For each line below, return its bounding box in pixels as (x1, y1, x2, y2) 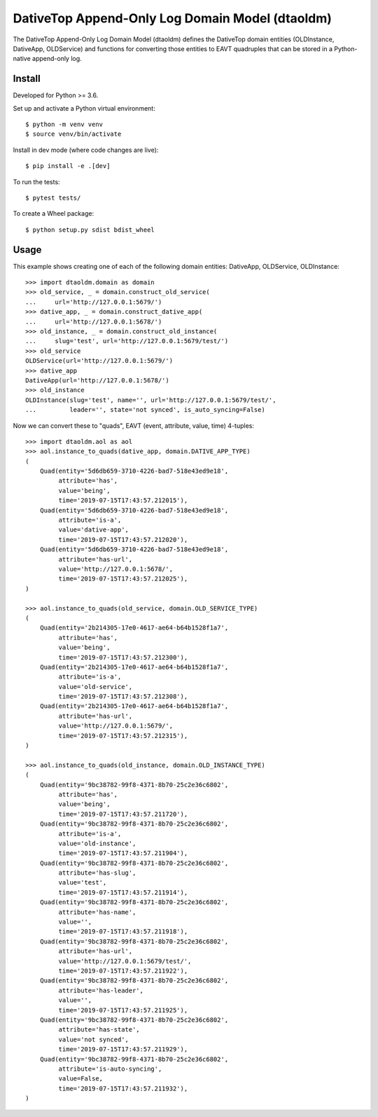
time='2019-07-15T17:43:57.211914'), (58, 888, 188, 896)
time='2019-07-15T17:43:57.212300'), (58, 653, 188, 661)
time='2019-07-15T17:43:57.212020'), (58, 536, 188, 543)
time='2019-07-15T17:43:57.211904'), (58, 849, 188, 857)
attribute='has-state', (58, 1026, 140, 1034)
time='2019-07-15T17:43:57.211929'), (58, 1046, 188, 1053)
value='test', (58, 879, 107, 887)
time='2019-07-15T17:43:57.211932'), (58, 1084, 188, 1092)
